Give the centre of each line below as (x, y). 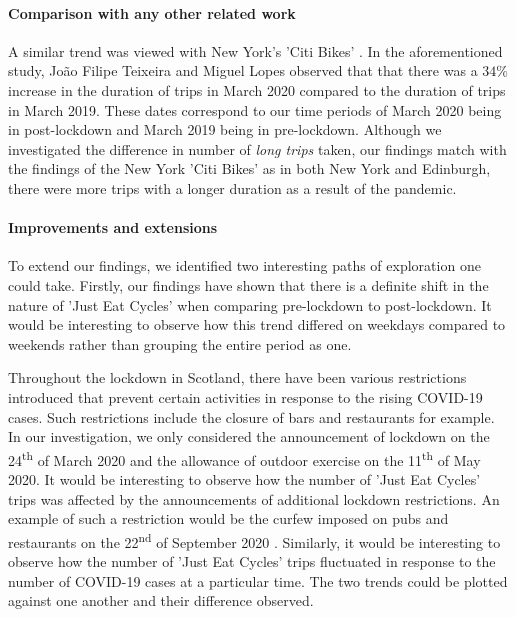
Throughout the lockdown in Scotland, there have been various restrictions (237, 377)
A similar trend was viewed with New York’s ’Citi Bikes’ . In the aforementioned (255, 50)
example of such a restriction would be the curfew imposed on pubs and (228, 518)
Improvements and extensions (113, 227)
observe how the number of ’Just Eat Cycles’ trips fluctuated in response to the (252, 560)
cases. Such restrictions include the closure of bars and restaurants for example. (251, 416)
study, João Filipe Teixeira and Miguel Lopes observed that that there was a (243, 70)
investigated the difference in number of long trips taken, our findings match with (257, 148)
